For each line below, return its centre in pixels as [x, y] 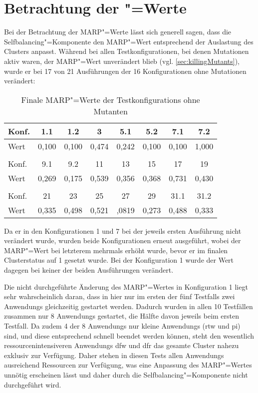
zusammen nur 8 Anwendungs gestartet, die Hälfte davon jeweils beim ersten [122, 316]
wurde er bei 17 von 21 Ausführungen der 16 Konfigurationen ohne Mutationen [125, 71]
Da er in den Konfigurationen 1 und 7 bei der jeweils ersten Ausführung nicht [123, 230]
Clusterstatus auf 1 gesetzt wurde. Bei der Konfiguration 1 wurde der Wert [119, 260]
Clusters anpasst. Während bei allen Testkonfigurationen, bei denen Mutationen [127, 51]
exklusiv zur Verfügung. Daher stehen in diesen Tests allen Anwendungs [114, 355]
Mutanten [111, 111]
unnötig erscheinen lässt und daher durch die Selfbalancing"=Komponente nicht [126, 375]
